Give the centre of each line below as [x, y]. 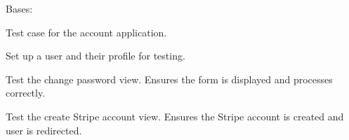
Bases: [19, 8]
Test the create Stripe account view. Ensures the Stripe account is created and [175, 116]
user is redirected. [44, 130]
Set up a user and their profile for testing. [96, 56]
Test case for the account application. [86, 32]
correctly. [26, 93]
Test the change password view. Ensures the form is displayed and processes [169, 79]
